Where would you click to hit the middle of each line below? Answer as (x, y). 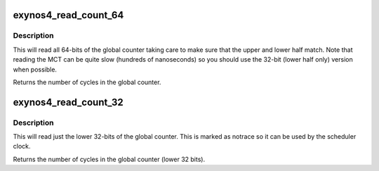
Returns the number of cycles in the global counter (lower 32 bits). (109, 159)
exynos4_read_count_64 (68, 15)
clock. (22, 146)
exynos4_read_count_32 (68, 102)
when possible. (35, 69)
